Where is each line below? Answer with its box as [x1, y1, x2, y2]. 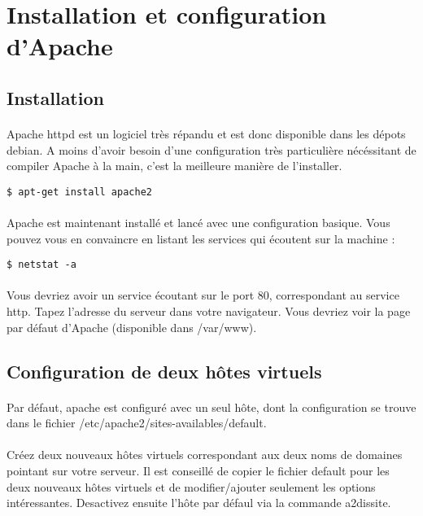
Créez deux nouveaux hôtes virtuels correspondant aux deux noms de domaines [7, 446, 403, 463]
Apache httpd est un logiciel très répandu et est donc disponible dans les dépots [7, 125, 406, 142]
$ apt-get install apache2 [7, 186, 152, 198]
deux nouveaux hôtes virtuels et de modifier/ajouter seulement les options [7, 478, 376, 495]
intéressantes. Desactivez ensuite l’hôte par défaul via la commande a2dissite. [7, 494, 391, 511]
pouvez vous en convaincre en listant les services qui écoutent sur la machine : [7, 230, 395, 247]
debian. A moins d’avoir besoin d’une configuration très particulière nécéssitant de [7, 141, 416, 158]
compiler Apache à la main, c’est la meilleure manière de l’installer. [7, 157, 342, 174]
